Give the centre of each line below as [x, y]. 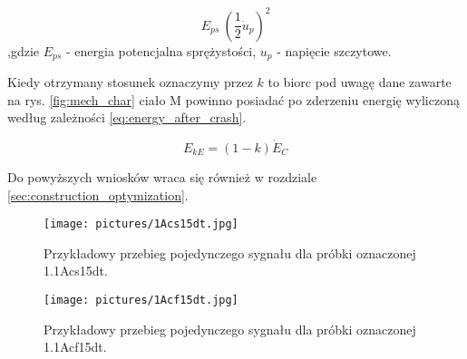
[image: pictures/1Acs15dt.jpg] [141, 224]
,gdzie [23, 50]
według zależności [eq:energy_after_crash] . [127, 117]
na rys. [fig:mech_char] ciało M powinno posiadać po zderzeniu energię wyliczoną [233, 99]
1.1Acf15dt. [75, 347]
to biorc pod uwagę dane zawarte [360, 81]
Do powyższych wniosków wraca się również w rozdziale [162, 176]
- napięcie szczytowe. [334, 50]
